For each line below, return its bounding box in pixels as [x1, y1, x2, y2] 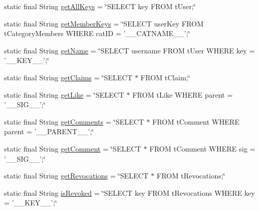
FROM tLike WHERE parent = [132, 89, 233, 100]
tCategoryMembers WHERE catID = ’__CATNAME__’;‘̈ [4, 28, 190, 39]
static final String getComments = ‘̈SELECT [4, 116, 144, 127]
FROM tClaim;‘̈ [140, 72, 190, 82]
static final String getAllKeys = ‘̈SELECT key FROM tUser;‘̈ [4, 1, 196, 11]
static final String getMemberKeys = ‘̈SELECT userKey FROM [4, 18, 204, 28]
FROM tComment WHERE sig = [149, 143, 255, 154]
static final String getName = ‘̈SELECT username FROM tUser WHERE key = [4, 45, 255, 55]
